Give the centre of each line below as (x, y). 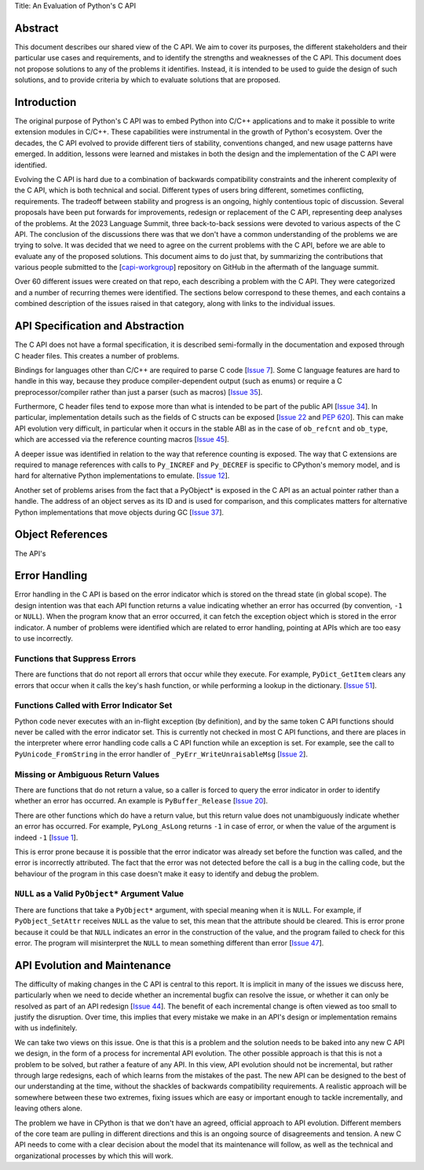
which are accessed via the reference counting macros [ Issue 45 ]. (122, 439)
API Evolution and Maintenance (93, 965)
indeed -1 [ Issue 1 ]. (46, 837)
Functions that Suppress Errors (75, 658)
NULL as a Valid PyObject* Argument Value (99, 894)
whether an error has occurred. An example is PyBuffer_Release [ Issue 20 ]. (141, 801)
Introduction (46, 102)
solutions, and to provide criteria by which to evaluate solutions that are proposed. (148, 80)
